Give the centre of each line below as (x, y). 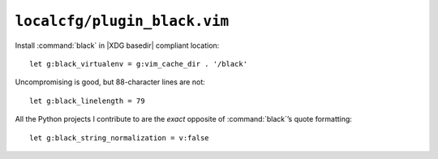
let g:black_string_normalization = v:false (120, 138)
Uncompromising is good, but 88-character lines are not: (110, 82)
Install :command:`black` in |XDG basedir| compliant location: (117, 45)
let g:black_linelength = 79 (87, 101)
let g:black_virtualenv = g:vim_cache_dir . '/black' (138, 64)
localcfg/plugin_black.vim (122, 21)
